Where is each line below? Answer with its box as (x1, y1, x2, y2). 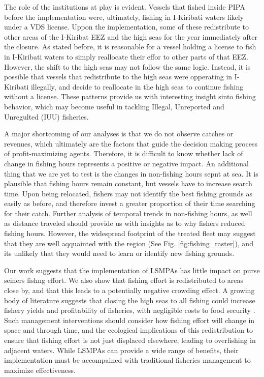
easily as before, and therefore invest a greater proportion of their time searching (4, 198, 255, 209)
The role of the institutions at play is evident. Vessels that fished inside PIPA (4, 2, 245, 12)
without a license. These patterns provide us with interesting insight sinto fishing (4, 91, 256, 102)
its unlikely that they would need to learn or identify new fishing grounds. (4, 248, 235, 258)
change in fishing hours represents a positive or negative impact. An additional (4, 158, 249, 168)
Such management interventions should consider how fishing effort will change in (4, 314, 255, 325)
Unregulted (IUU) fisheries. (4, 111, 89, 122)
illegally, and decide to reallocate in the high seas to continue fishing (30, 81, 244, 92)
